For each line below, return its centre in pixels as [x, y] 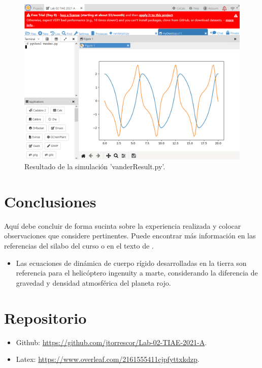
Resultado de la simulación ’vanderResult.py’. [95, 166]
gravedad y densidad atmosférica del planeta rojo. [93, 282]
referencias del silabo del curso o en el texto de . [79, 246]
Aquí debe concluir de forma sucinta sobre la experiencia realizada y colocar [123, 225]
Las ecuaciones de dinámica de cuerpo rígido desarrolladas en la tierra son [131, 263]
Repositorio [45, 317]
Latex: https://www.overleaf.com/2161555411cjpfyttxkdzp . [108, 359]
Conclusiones [50, 201]
